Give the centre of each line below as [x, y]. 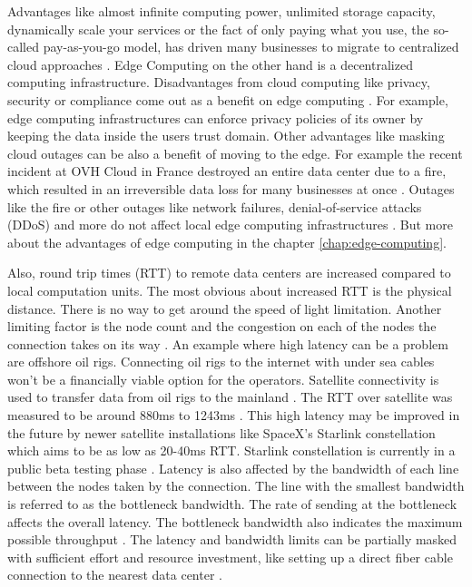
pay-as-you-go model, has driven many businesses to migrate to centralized [251, 47]
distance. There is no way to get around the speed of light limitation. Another [225, 308]
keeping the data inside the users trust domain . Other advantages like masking [226, 136]
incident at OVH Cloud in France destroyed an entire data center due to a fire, [227, 171]
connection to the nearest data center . [115, 575]
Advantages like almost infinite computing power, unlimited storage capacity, [221, 11]
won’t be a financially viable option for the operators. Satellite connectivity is [223, 379]
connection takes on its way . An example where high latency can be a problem [228, 343]
